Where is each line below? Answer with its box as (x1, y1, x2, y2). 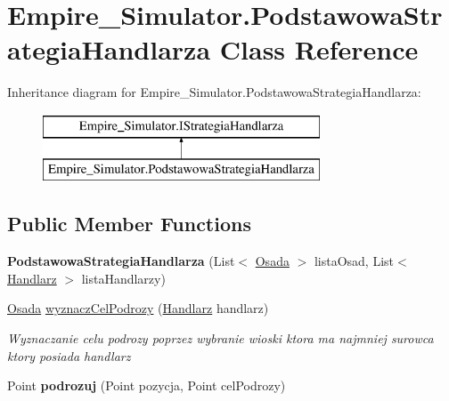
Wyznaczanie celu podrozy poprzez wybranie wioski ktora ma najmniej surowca (7, 329, 434, 348)
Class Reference (219, 31, 419, 68)
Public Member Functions (7, 210, 251, 237)
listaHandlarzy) (81, 269, 166, 287)
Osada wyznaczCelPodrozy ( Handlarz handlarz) (7, 299, 269, 317)
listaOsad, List (314, 252, 395, 270)
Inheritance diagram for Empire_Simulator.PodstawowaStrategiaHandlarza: (7, 83, 421, 101)
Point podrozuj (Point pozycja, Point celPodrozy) (7, 376, 286, 395)
